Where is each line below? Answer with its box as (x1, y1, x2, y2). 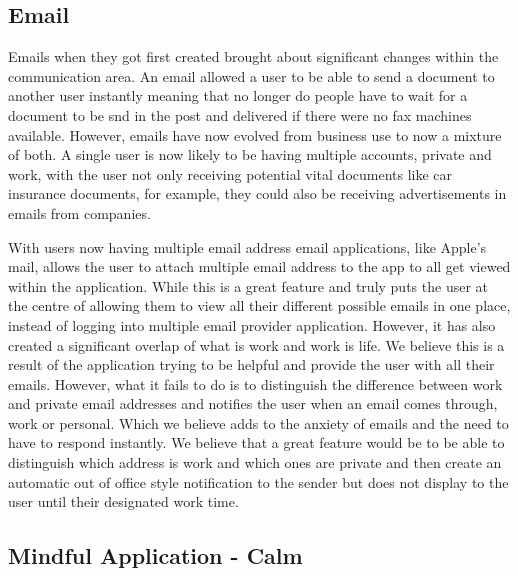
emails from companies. (8, 202, 151, 223)
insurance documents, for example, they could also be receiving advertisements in (8, 183, 507, 204)
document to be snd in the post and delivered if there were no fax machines (8, 104, 472, 125)
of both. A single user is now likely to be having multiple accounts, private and (8, 144, 492, 165)
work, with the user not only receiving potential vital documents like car (8, 163, 453, 184)
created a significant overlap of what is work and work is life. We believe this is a (8, 334, 505, 355)
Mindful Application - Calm (8, 540, 303, 571)
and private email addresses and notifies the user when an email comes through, (8, 393, 498, 414)
